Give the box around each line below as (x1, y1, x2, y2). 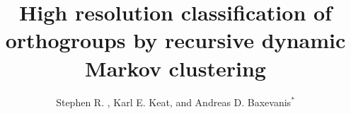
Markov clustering (85, 53, 266, 82)
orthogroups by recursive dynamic (5, 25, 346, 55)
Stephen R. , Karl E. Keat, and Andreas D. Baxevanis (56, 94, 292, 109)
